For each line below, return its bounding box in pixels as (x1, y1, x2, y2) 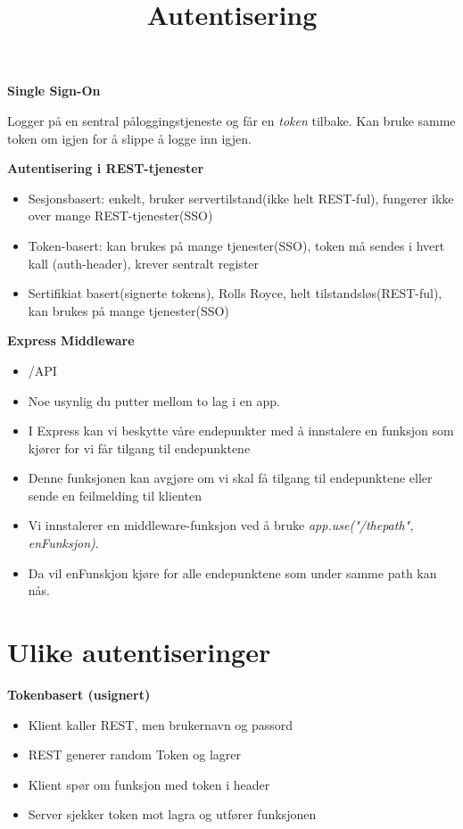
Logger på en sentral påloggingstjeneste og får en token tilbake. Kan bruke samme (7, 111, 456, 129)
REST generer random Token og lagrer (28, 745, 241, 764)
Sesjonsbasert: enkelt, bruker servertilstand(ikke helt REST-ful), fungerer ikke (28, 188, 454, 207)
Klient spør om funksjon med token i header (28, 775, 270, 793)
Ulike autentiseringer (7, 634, 271, 670)
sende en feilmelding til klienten (28, 485, 202, 504)
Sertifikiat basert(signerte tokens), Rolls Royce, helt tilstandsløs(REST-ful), (28, 284, 442, 303)
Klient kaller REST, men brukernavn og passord (28, 715, 294, 734)
